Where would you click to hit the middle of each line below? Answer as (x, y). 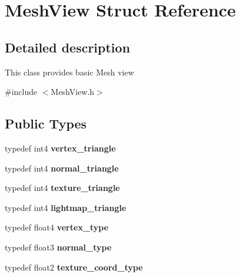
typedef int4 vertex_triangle (60, 148)
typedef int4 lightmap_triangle (66, 207)
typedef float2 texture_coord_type (74, 267)
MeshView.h (73, 92)
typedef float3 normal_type (58, 247)
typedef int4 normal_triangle (62, 168)
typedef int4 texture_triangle (62, 188)
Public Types (46, 123)
